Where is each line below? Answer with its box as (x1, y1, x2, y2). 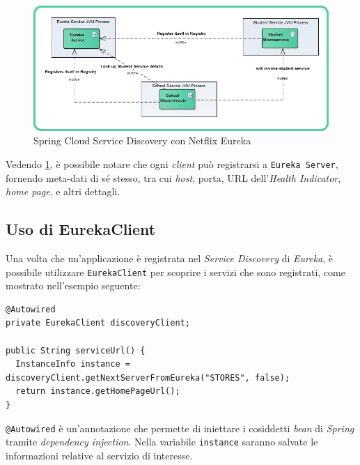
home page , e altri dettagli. (6, 184, 120, 199)
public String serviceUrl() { (6, 345, 146, 356)
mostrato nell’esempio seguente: (6, 278, 141, 293)
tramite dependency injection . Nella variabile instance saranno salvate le (6, 434, 318, 449)
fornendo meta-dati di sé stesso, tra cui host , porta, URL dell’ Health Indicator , (6, 170, 341, 185)
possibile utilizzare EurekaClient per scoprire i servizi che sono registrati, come (6, 264, 345, 279)
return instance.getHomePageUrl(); (15, 386, 180, 397)
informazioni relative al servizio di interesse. (6, 448, 193, 462)
